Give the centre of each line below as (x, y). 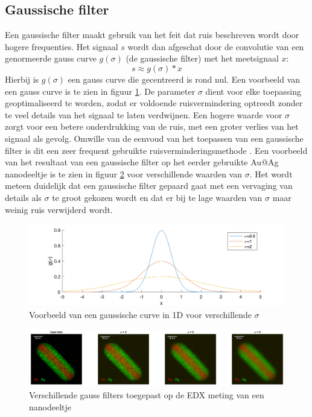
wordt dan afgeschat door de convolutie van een (216, 46)
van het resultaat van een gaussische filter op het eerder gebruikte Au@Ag (142, 162)
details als (23, 197)
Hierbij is (22, 79)
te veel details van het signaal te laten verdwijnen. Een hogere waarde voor (144, 114)
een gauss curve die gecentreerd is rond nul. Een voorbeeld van (184, 79)
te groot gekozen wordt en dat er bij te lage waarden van (157, 197)
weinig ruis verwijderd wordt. (59, 209)
